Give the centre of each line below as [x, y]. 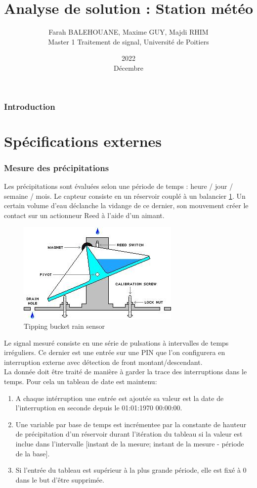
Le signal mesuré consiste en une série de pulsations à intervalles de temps [116, 342]
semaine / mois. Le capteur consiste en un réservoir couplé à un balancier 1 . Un [125, 196]
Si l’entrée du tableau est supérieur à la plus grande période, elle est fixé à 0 [131, 470]
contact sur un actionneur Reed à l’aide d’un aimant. [84, 215]
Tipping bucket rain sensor [64, 326]
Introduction [30, 106]
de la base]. [33, 453]
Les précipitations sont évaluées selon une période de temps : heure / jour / [119, 186]
